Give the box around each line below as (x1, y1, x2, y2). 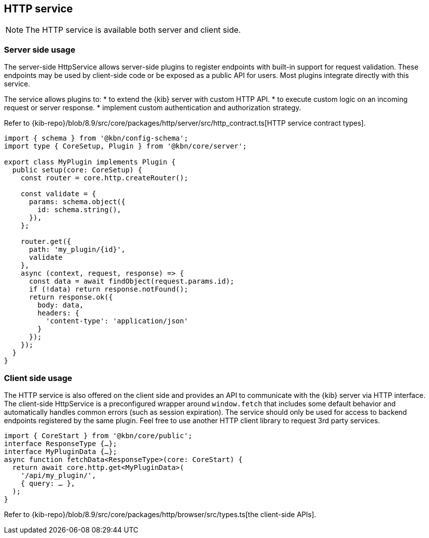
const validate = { (20, 190, 96, 198)
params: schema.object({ (29, 198, 126, 206)
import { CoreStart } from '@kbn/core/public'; (4, 431, 193, 440)
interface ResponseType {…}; (4, 439, 117, 448)
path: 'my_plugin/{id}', (29, 245, 126, 254)
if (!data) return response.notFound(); (29, 285, 188, 294)
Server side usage (4, 44, 75, 55)
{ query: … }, (20, 479, 75, 487)
